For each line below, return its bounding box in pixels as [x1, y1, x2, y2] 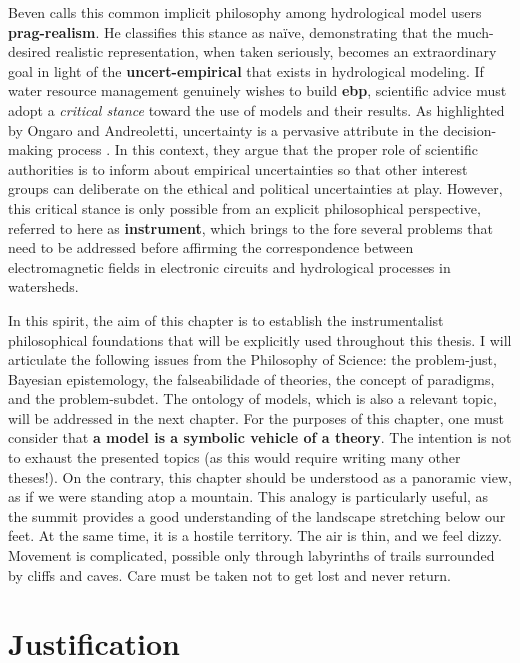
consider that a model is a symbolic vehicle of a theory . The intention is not [8, 427, 512, 448]
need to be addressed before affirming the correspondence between [8, 237, 414, 258]
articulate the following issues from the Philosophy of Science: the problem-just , [8, 349, 497, 370]
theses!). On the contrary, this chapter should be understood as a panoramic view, [8, 466, 512, 487]
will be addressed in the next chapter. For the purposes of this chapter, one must [8, 407, 504, 428]
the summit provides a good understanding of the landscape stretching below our [8, 505, 506, 526]
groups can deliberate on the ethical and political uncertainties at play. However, [8, 178, 503, 199]
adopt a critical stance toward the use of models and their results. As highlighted [8, 99, 505, 120]
